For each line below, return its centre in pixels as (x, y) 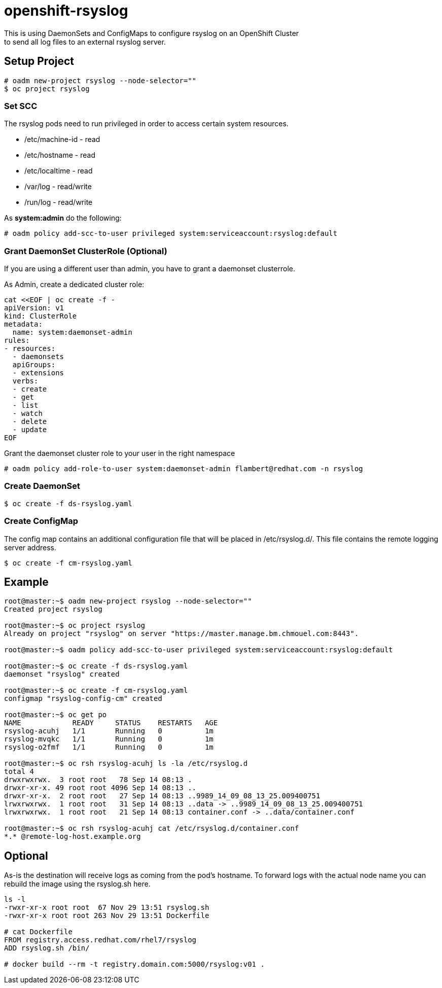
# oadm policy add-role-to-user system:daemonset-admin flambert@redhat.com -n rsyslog (184, 469)
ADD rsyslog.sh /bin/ (47, 948)
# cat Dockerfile (38, 932)
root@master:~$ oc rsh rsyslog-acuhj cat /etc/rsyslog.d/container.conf (152, 828)
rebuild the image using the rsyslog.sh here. (77, 884)
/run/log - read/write (59, 202)
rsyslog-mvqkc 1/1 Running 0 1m (109, 739)
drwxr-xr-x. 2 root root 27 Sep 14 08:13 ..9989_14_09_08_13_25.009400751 (162, 796)
